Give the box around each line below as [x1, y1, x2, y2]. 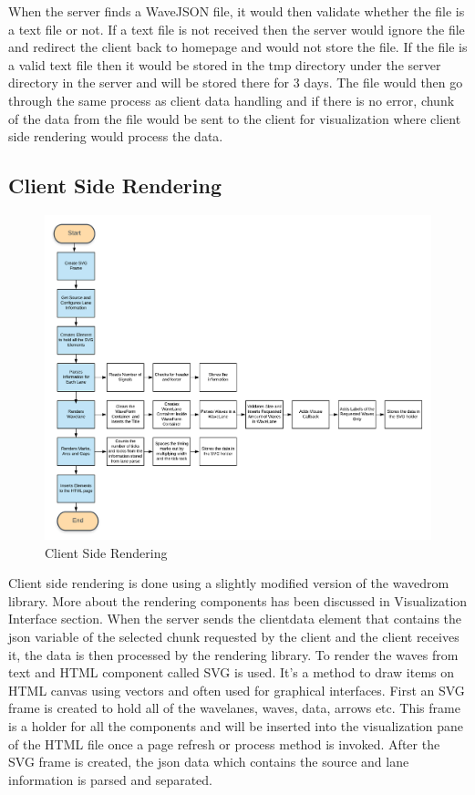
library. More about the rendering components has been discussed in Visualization [8, 591, 468, 610]
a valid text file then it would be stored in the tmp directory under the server [8, 55, 441, 74]
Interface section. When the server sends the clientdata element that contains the [8, 609, 462, 628]
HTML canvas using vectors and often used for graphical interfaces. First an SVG [8, 680, 465, 699]
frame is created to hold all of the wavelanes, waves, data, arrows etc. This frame [8, 698, 460, 718]
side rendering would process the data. [8, 127, 223, 146]
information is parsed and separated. [8, 769, 212, 789]
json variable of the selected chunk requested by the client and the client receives [8, 626, 460, 645]
